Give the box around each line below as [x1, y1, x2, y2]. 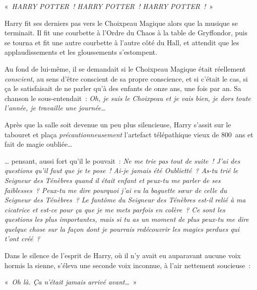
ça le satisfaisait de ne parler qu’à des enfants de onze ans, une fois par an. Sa [4, 83, 242, 94]
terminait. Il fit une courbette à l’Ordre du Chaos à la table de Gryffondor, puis [4, 27, 248, 38]
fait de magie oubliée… [4, 139, 72, 149]
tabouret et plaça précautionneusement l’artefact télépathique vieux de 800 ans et [4, 129, 254, 139]
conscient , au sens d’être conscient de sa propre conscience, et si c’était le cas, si [4, 73, 248, 84]
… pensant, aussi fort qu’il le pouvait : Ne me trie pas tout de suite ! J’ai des [4, 155, 240, 166]
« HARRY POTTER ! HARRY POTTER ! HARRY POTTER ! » [4, 1, 213, 11]
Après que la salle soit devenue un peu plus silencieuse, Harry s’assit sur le [4, 119, 231, 129]
